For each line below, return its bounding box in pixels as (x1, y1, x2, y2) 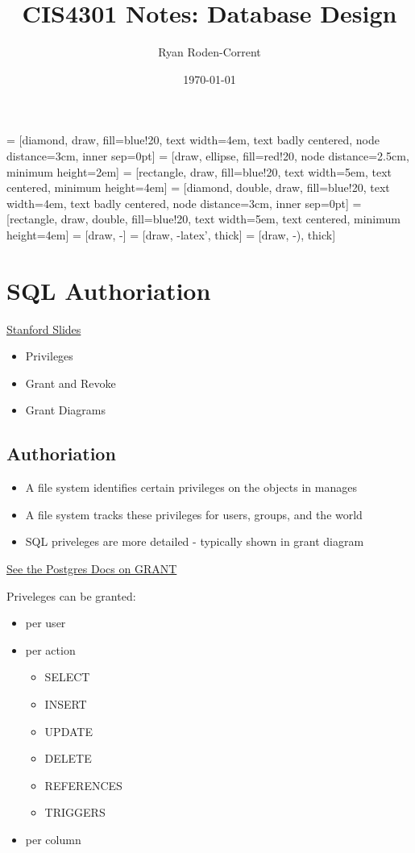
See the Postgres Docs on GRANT (6, 560, 177, 576)
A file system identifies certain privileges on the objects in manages (25, 479, 357, 496)
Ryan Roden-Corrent (158, 44, 261, 60)
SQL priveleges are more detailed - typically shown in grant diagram (25, 533, 364, 550)
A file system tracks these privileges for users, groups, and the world (25, 506, 363, 522)
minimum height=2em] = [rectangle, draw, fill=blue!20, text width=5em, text (6, 163, 392, 180)
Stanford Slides (6, 320, 81, 337)
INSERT (44, 695, 87, 712)
